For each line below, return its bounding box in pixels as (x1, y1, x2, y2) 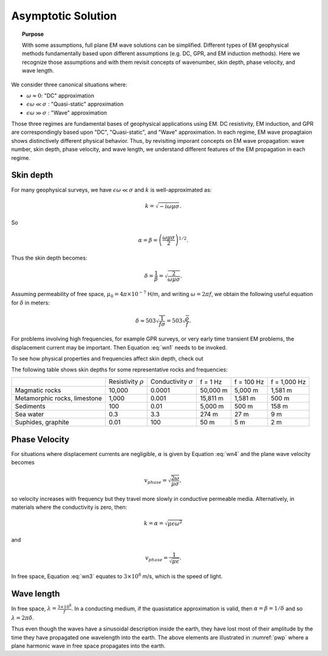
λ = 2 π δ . (11, 614, 35, 621)
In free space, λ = (11, 605, 57, 612)
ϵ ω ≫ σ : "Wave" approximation (26, 109, 108, 116)
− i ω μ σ (159, 202, 180, 210)
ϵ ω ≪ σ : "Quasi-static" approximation (26, 100, 124, 108)
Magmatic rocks (15, 386, 61, 395)
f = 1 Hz (200, 378, 222, 386)
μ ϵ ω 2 (168, 519, 182, 527)
